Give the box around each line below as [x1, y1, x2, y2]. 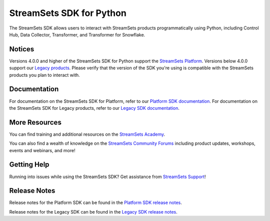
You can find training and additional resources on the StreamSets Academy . [9, 131, 165, 137]
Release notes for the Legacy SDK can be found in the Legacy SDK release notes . [9, 209, 177, 215]
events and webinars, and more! [9, 147, 75, 153]
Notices [9, 45, 34, 53]
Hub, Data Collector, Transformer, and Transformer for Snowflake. [9, 31, 145, 37]
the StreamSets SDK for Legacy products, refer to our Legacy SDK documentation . [9, 105, 180, 111]
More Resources [9, 118, 62, 127]
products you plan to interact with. [9, 72, 80, 78]
